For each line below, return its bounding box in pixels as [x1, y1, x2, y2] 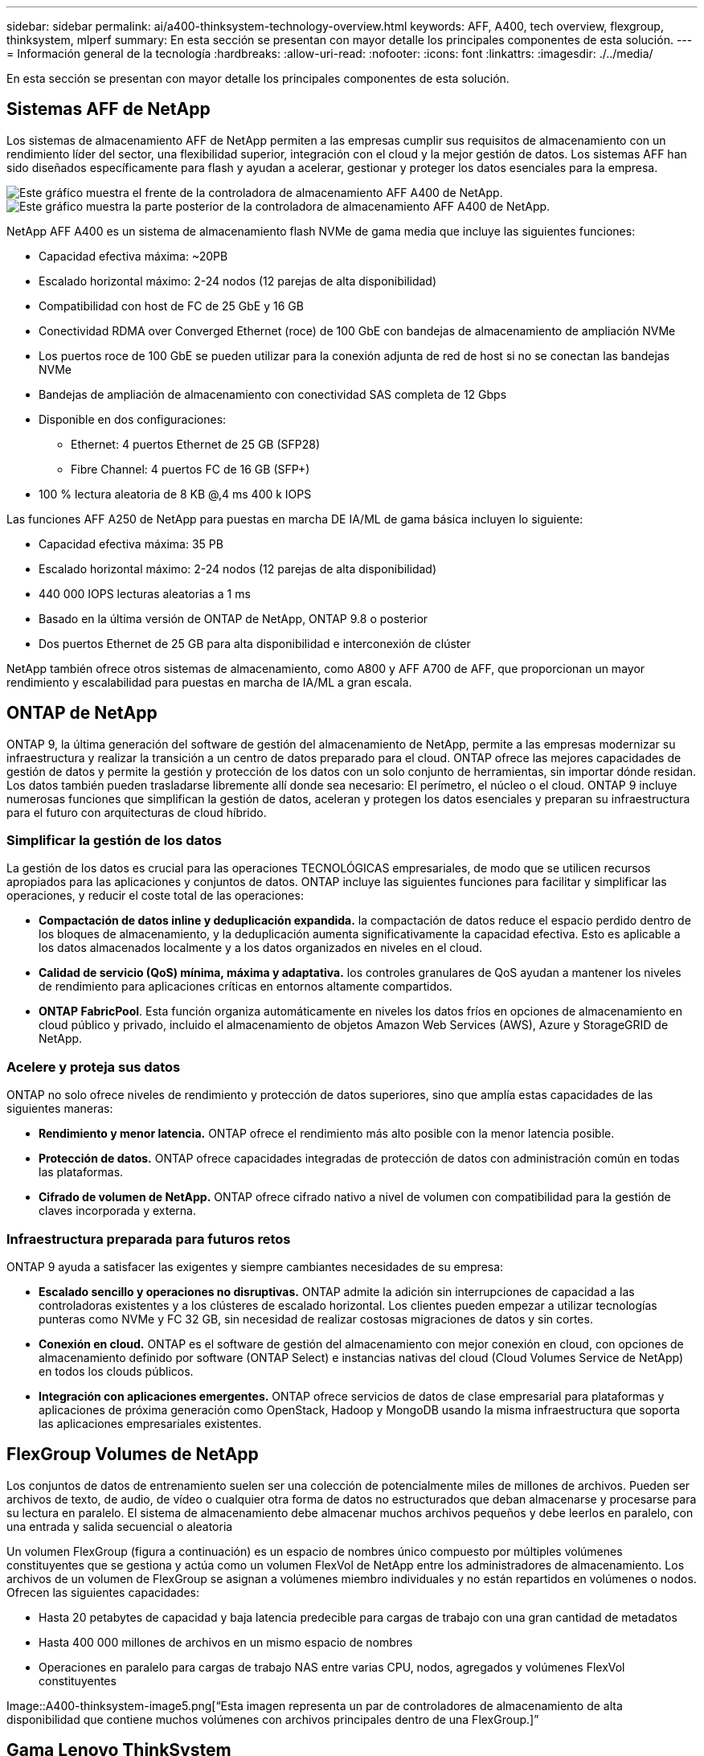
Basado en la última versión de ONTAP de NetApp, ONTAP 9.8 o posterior [39, 611, 428, 626]
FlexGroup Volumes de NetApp [6, 1444, 259, 1465]
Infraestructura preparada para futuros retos [6, 1230, 291, 1247]
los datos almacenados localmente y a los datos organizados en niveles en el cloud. [39, 941, 483, 955]
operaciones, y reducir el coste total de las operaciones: [6, 888, 304, 903]
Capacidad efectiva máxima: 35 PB [39, 536, 223, 551]
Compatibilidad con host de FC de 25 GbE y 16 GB [39, 298, 304, 313]
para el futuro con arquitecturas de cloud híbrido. [6, 805, 267, 819]
